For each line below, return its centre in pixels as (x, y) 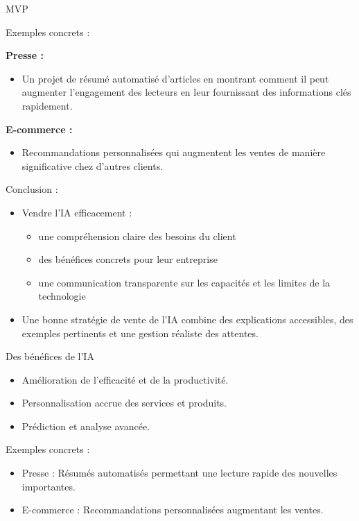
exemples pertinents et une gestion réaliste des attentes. (140, 333)
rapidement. (47, 105)
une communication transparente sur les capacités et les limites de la (184, 282)
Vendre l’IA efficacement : (77, 212)
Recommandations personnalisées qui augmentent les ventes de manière (174, 152)
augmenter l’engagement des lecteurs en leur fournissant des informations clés (186, 92)
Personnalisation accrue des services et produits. (124, 403)
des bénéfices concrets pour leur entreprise (128, 259)
